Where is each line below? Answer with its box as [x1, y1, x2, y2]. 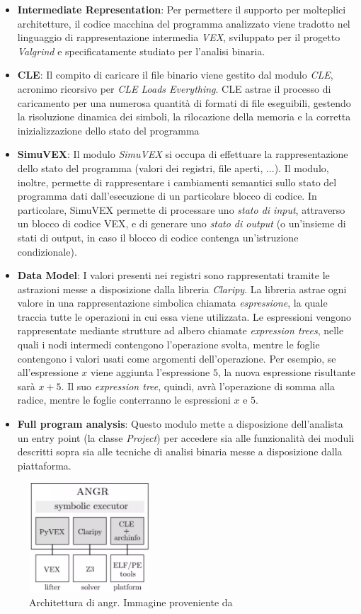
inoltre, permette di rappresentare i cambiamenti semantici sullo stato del [17, 174, 337, 189]
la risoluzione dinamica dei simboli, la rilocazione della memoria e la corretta [17, 109, 351, 124]
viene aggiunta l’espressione [90, 365, 210, 380]
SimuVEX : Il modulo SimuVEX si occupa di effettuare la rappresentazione [17, 147, 348, 161]
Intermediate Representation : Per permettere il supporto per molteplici [17, 2, 346, 16]
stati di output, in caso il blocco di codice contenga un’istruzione [17, 229, 299, 244]
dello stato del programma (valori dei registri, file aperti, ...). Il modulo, [17, 160, 329, 175]
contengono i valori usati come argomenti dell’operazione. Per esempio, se [17, 351, 336, 365]
